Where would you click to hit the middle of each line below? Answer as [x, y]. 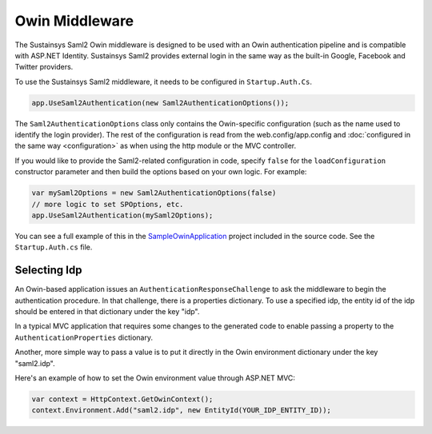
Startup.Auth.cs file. [54, 247]
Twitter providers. [44, 67]
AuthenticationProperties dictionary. [84, 337]
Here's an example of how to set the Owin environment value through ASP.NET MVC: [155, 378]
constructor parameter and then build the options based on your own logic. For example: [161, 172]
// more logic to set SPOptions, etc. [108, 204]
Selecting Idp [48, 271]
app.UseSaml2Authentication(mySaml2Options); [122, 215]
